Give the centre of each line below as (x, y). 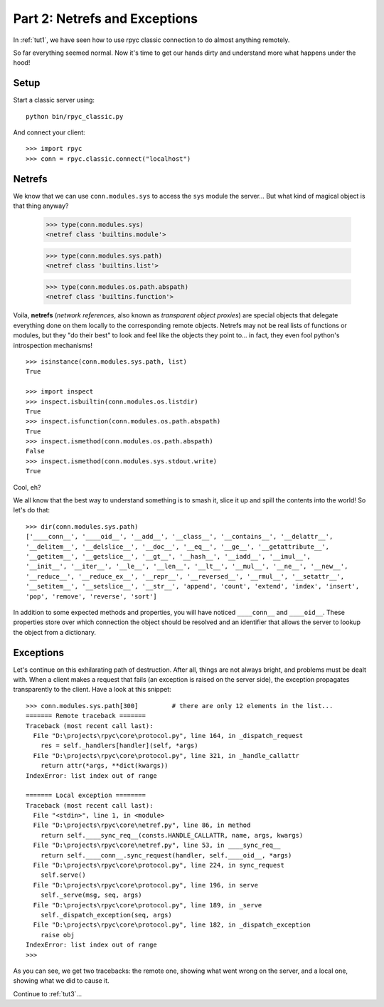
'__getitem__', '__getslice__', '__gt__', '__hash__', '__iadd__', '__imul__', (168, 556)
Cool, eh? (27, 487)
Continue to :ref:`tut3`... (47, 993)
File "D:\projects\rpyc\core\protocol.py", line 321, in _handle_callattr (166, 755)
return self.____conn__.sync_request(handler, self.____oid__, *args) (166, 855)
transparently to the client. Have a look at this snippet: (92, 690)
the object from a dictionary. (54, 632)
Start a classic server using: (54, 100)
